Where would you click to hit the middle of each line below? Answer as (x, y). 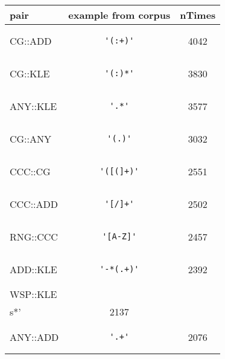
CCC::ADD (34, 204)
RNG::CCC (34, 236)
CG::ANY (31, 138)
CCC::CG (30, 171)
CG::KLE (30, 73)
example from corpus (119, 15)
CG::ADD (31, 40)
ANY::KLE (33, 106)
